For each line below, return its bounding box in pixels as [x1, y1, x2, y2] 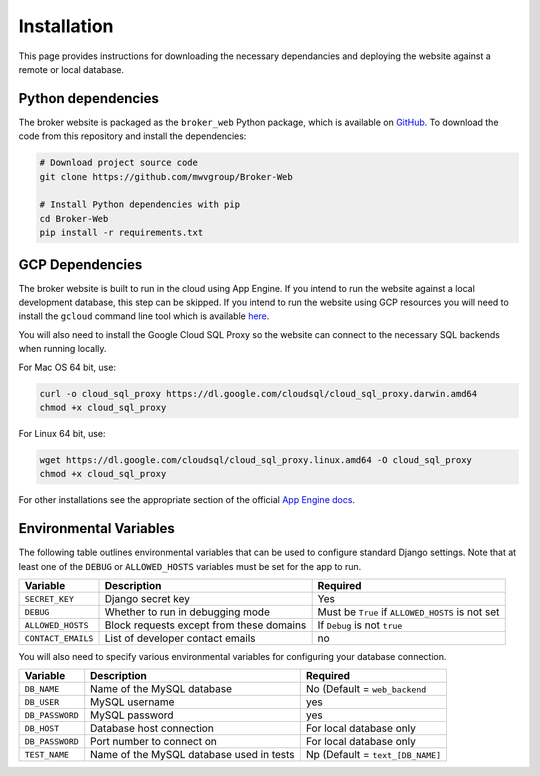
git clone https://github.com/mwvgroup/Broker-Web [39, 171, 294, 182]
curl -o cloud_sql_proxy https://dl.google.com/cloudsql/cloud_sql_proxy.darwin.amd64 [39, 388, 478, 399]
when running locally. [18, 343, 107, 355]
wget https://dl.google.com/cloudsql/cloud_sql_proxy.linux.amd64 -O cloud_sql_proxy [39, 454, 472, 465]
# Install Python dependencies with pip [39, 199, 240, 210]
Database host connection [90, 721, 214, 735]
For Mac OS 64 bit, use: [18, 361, 117, 373]
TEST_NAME [24, 749, 70, 760]
